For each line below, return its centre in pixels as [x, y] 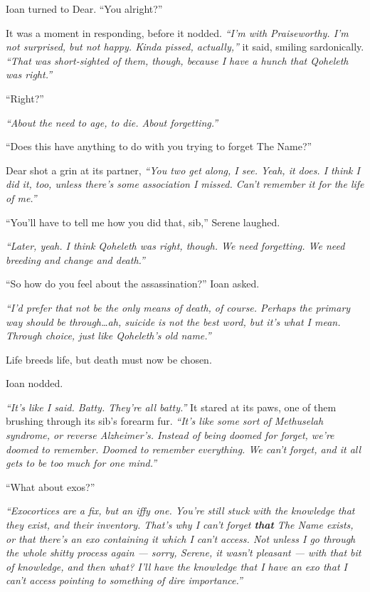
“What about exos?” [51, 486]
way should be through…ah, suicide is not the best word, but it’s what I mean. [173, 321]
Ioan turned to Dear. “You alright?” [84, 9]
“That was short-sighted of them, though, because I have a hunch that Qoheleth [177, 60]
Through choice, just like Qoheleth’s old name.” [109, 335]
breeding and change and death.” [75, 259]
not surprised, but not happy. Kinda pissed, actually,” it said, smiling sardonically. [185, 47]
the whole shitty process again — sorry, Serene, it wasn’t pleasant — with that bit [184, 553]
